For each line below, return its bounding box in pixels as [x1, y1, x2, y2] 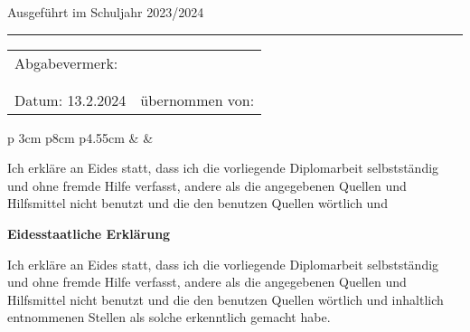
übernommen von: [140, 89, 255, 110]
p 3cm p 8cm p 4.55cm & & [7, 128, 154, 147]
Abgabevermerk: [14, 52, 118, 73]
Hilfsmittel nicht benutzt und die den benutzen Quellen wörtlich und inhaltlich [7, 289, 444, 308]
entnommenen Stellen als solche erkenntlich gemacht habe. [7, 308, 331, 327]
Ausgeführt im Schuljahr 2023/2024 [7, 3, 204, 21]
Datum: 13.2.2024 [14, 89, 127, 110]
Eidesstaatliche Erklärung [7, 223, 171, 242]
